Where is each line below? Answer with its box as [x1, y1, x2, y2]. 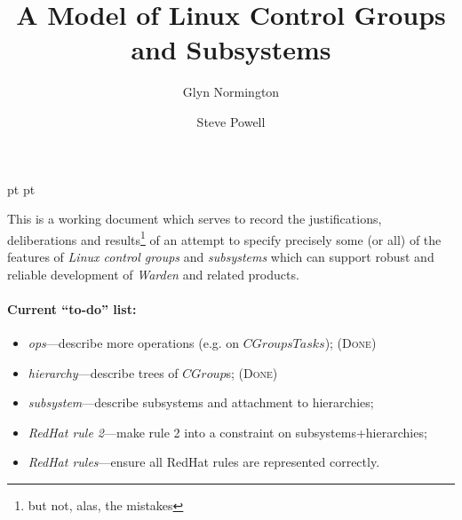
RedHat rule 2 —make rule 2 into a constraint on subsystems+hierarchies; [28, 422, 427, 441]
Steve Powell [196, 112, 266, 130]
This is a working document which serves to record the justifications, [7, 209, 382, 228]
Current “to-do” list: [7, 299, 137, 318]
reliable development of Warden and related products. [7, 264, 299, 283]
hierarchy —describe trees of [28, 363, 179, 382]
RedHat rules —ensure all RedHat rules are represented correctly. [28, 453, 380, 471]
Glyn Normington [182, 83, 280, 101]
